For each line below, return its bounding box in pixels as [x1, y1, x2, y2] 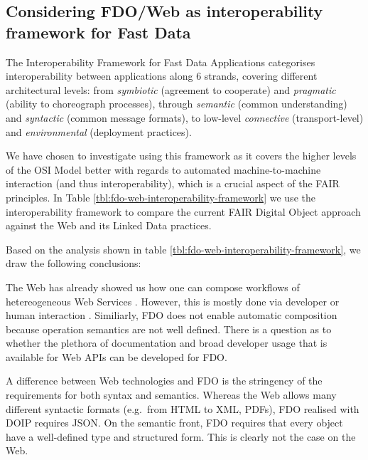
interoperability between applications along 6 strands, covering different [6, 68, 318, 83]
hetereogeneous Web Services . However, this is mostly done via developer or [6, 293, 340, 308]
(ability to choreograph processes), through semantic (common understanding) [6, 96, 347, 111]
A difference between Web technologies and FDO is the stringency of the [6, 373, 323, 388]
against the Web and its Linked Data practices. [6, 218, 212, 233]
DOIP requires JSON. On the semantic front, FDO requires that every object [6, 415, 343, 430]
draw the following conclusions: [6, 256, 141, 271]
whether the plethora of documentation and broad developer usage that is [6, 335, 328, 350]
